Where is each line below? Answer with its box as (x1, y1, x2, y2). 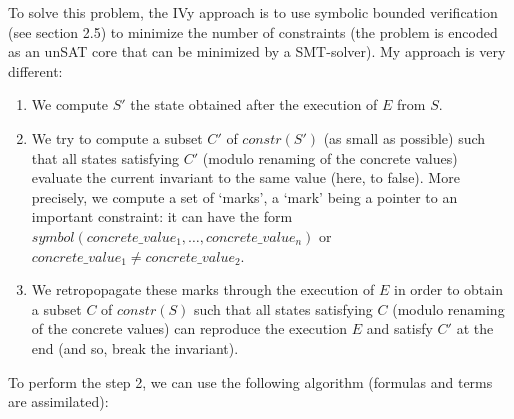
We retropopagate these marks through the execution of (31, 279, 375, 300)
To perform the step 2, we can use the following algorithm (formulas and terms (8, 371, 493, 392)
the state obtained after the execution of (130, 94, 378, 115)
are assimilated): (8, 391, 109, 412)
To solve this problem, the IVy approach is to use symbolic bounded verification (8, 2, 498, 22)
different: (8, 60, 63, 81)
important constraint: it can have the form (31, 206, 293, 227)
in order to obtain (394, 279, 503, 300)
